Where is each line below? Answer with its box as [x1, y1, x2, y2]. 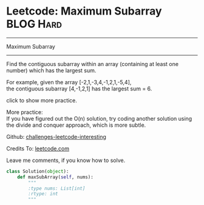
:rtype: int [28, 191, 59, 197]
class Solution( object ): [6, 168, 69, 174]
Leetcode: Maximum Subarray [6, 4, 162, 18]
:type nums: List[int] [28, 185, 86, 192]
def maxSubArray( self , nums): [17, 174, 94, 180]
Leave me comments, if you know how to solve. [6, 156, 126, 164]
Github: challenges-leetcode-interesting [6, 133, 106, 140]
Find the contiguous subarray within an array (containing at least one [6, 60, 179, 67]
